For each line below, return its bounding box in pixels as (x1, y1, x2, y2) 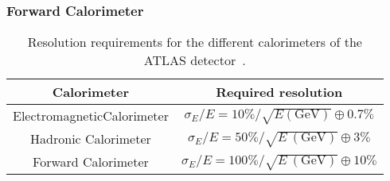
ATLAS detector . (143, 51, 246, 70)
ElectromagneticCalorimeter (13, 106, 169, 125)
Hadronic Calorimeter (30, 129, 151, 148)
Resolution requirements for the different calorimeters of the (27, 33, 362, 52)
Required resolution (216, 83, 343, 102)
